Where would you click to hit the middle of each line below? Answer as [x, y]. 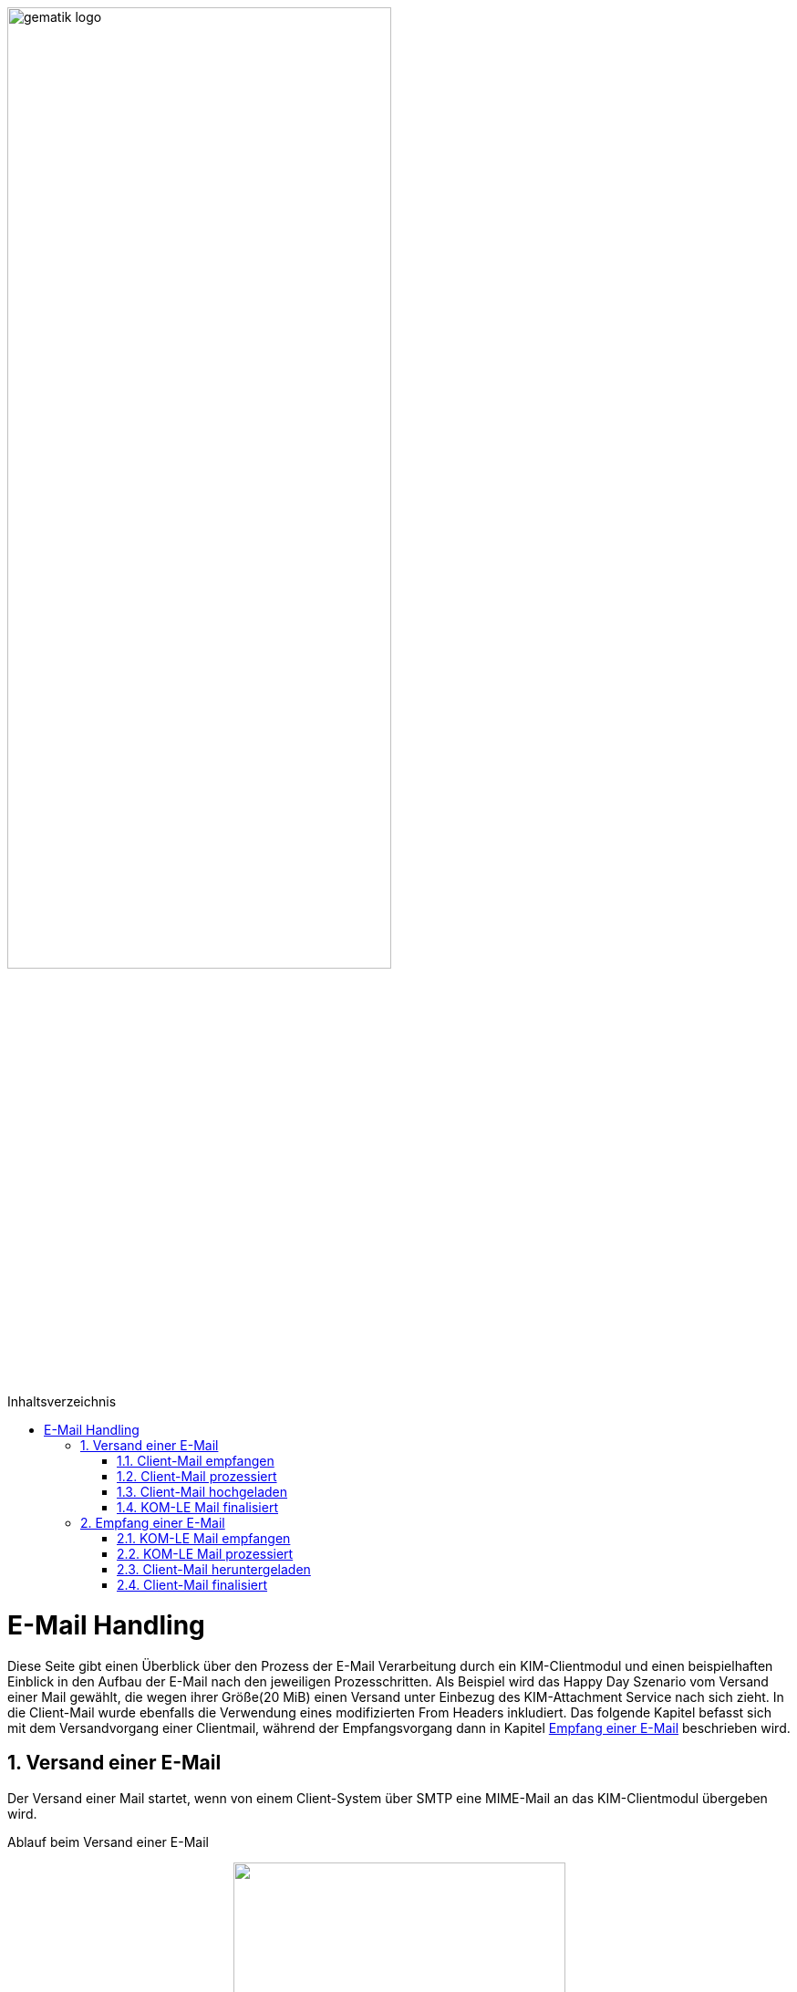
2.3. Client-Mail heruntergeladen [214, 1570]
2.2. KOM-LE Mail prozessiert [205, 1554]
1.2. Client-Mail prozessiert [197, 1477]
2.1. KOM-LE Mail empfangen [204, 1539]
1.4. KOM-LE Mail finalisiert [197, 1508]
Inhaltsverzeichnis [62, 1402]
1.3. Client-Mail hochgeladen [202, 1492]
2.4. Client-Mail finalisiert [192, 1585]
